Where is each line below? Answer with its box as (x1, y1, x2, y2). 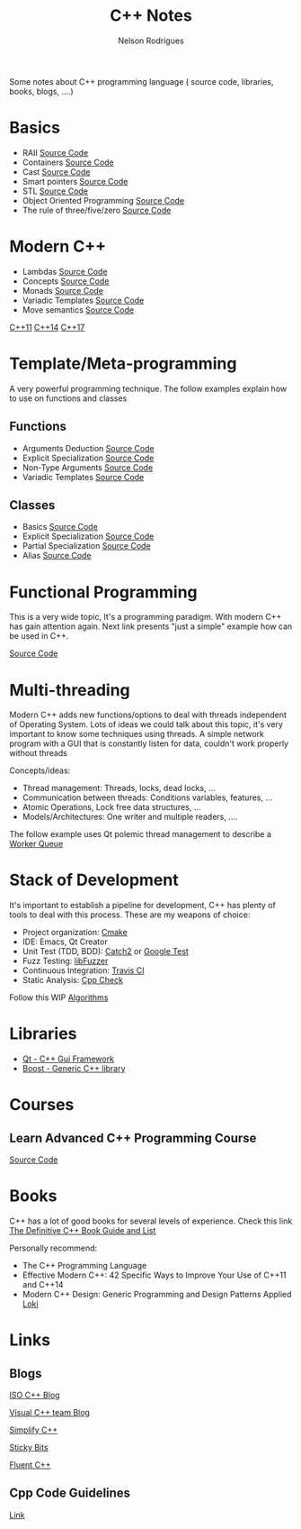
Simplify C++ (9, 1424, 58, 1435)
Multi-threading (9, 679, 130, 700)
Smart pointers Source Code (22, 176, 128, 187)
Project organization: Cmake (22, 927, 128, 938)
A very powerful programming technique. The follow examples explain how (9, 383, 288, 394)
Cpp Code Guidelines (9, 1486, 131, 1501)
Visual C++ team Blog (9, 1407, 90, 1418)
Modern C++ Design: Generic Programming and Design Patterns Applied (22, 1289, 292, 1300)
